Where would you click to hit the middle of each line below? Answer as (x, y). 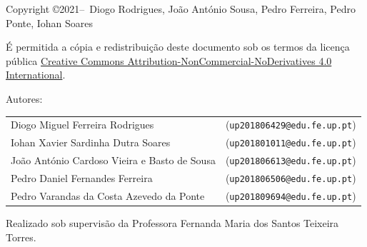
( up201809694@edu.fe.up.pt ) (291, 195)
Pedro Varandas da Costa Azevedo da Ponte (108, 195)
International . (36, 75)
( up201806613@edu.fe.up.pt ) (291, 160)
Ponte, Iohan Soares (50, 22)
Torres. (21, 237)
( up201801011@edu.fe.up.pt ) (291, 142)
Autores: (24, 98)
